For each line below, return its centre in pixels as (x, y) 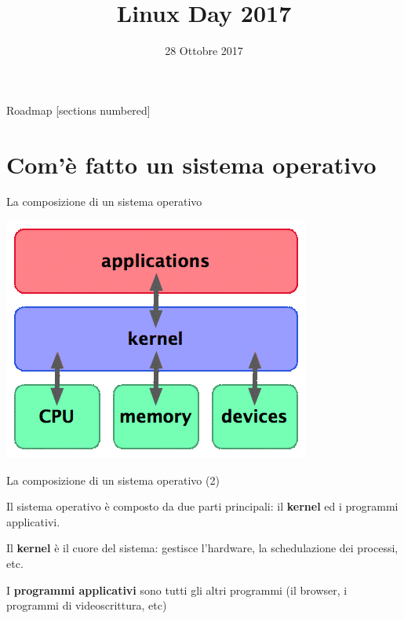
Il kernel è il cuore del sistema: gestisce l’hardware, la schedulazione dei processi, (202, 548)
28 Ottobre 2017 (204, 51)
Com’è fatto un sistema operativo (191, 164)
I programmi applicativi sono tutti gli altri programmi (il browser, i (177, 590)
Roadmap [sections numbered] (78, 110)
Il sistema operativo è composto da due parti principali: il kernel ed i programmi (202, 506)
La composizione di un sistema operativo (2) (113, 480)
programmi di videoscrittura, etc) (87, 605)
